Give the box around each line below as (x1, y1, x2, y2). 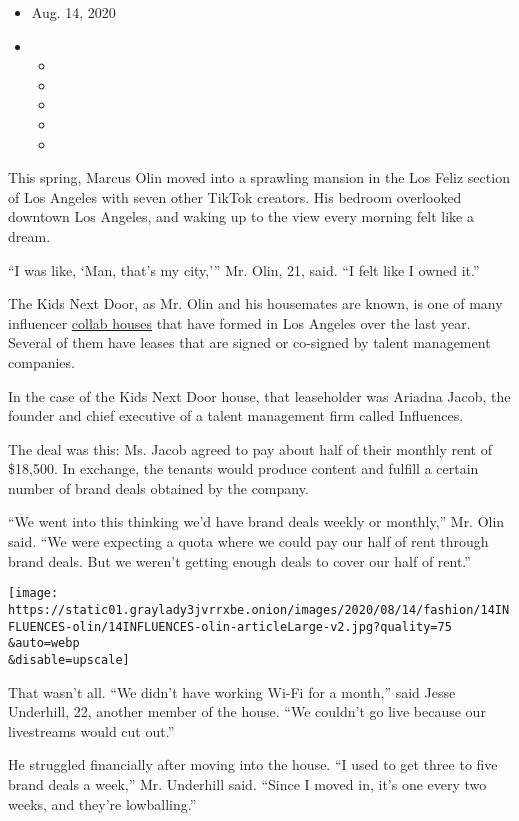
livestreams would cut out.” (8, 720, 175, 741)
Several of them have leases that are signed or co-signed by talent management (8, 332, 491, 353)
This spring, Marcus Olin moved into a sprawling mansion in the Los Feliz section (8, 167, 510, 188)
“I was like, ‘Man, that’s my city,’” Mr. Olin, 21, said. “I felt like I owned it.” (8, 259, 480, 280)
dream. (8, 225, 51, 246)
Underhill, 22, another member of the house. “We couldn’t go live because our (8, 701, 486, 722)
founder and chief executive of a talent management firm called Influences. (8, 405, 464, 426)
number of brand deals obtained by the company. (8, 477, 309, 498)
